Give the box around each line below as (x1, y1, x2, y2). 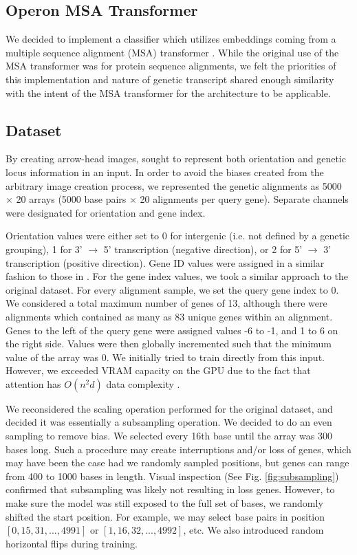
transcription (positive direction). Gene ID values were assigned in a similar (6, 255, 325, 270)
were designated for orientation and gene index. (6, 205, 206, 219)
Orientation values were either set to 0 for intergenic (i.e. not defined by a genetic (6, 228, 350, 243)
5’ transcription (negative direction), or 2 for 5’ (103, 241, 303, 256)
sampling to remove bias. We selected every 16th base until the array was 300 (6, 428, 332, 443)
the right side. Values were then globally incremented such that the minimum (6, 336, 332, 351)
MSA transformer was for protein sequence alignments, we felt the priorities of (6, 58, 336, 73)
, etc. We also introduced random (183, 523, 324, 537)
